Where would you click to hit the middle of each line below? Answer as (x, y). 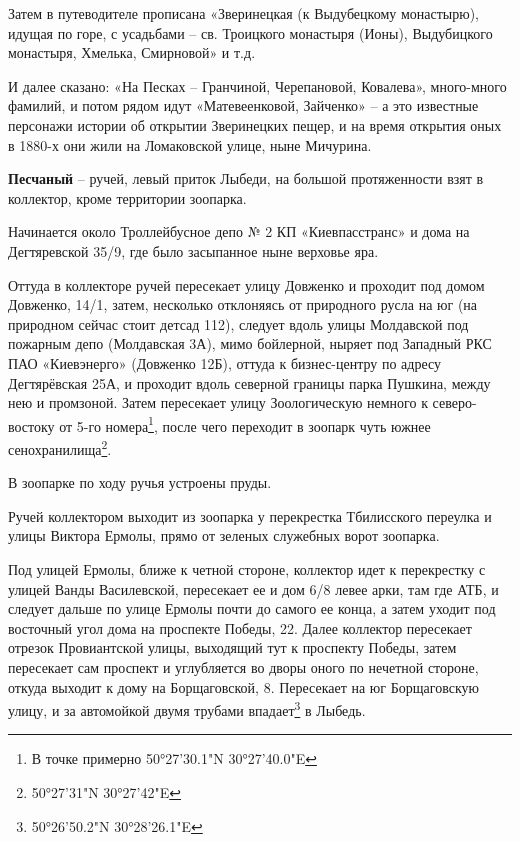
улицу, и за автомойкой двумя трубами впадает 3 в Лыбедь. (187, 708)
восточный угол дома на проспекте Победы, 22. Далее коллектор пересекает (240, 627)
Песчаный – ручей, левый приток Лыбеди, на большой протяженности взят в (246, 178)
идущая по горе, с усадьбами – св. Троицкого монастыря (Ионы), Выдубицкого (250, 32)
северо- (454, 402)
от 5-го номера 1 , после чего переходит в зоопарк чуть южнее (245, 424)
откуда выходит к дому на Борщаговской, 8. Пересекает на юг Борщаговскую (243, 686)
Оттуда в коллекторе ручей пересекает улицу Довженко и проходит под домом (246, 284)
